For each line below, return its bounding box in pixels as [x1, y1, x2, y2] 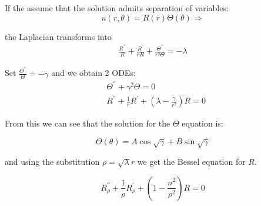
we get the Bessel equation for [137, 155, 246, 168]
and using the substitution [5, 155, 100, 168]
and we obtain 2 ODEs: [51, 67, 136, 79]
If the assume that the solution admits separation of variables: [5, 2, 229, 14]
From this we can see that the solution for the [5, 117, 170, 129]
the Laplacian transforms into [5, 30, 112, 42]
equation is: [182, 117, 223, 129]
